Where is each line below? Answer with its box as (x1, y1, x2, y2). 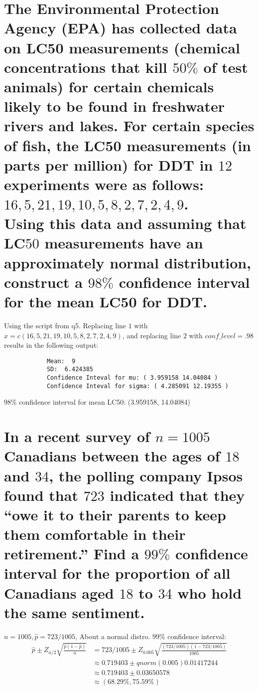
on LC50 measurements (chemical (4, 37, 240, 57)
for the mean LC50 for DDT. (4, 291, 207, 311)
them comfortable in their (4, 524, 186, 544)
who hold (177, 582, 242, 603)
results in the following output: (4, 340, 99, 350)
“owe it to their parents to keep (4, 504, 227, 524)
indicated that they (110, 484, 245, 505)
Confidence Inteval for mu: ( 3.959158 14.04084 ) (46, 374, 218, 382)
